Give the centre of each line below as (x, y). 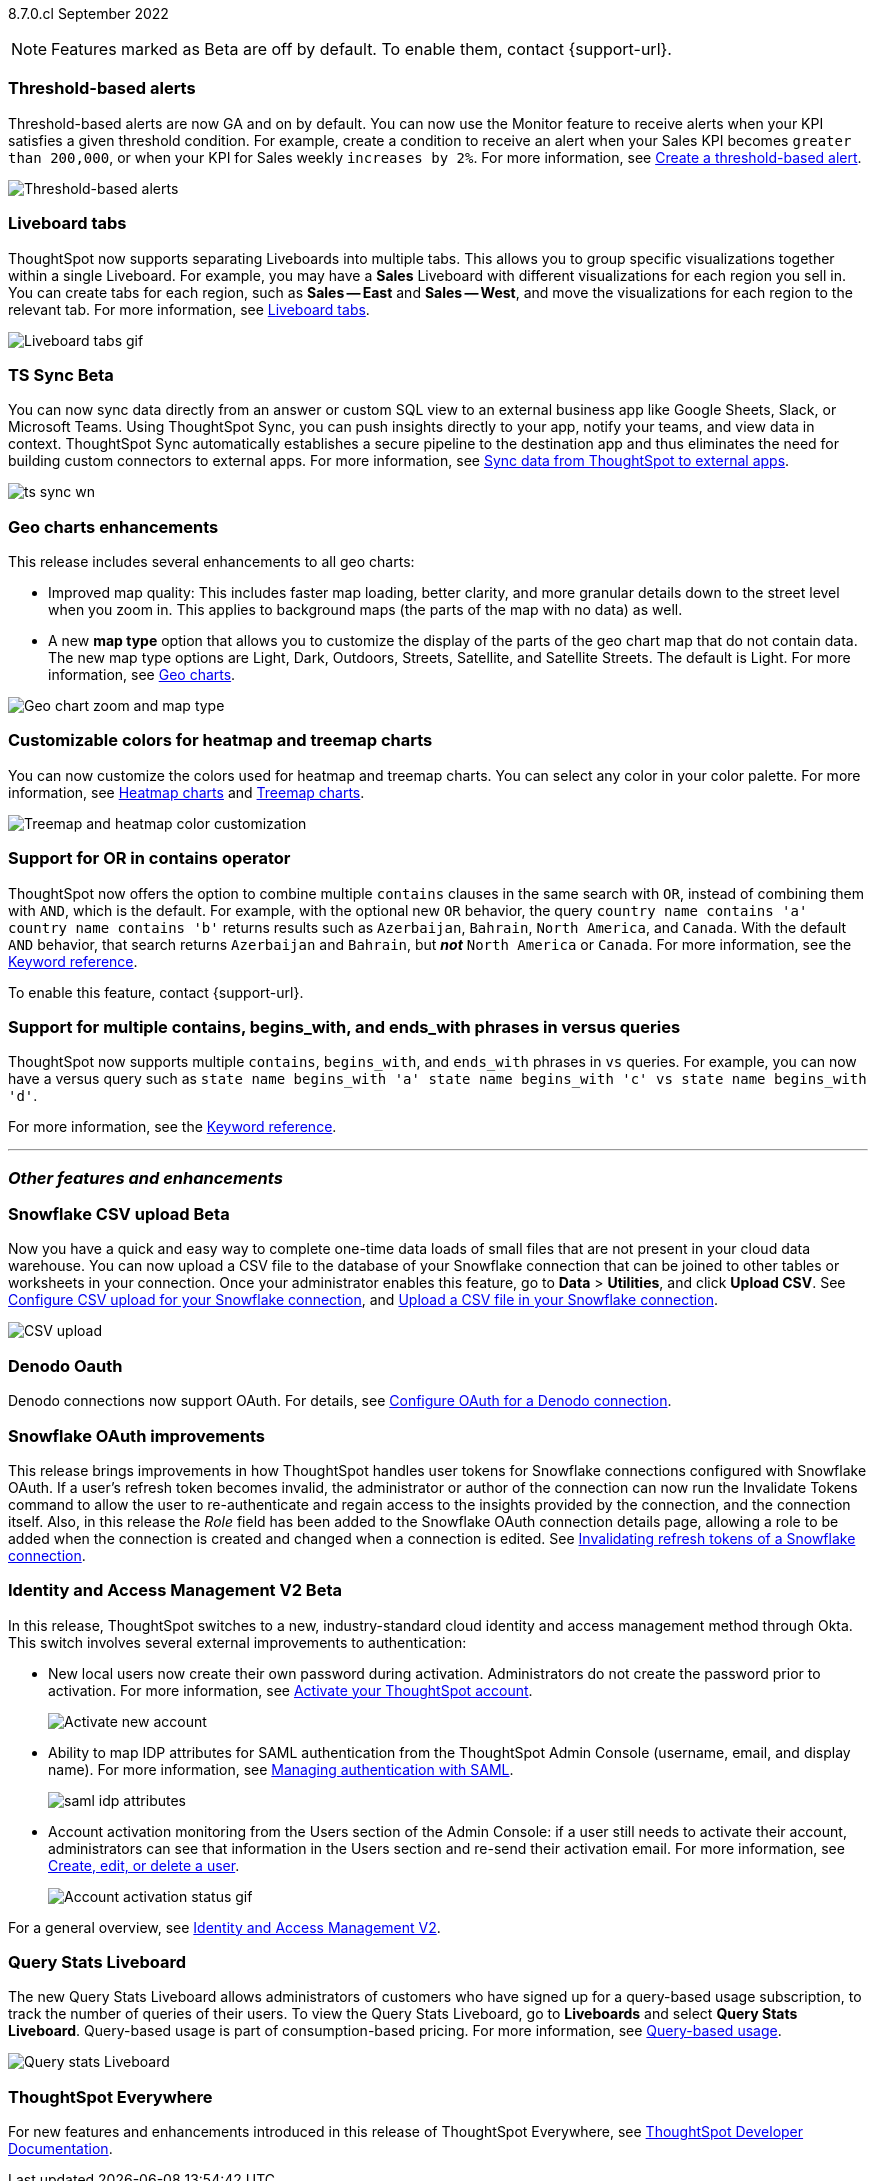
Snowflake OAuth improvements (137, 1435)
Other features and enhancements (145, 1177)
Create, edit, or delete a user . (144, 1865)
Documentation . (60, 2149)
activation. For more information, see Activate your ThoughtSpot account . (290, 1690)
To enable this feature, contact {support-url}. (156, 992)
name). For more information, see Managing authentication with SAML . (281, 1769)
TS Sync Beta (61, 374)
